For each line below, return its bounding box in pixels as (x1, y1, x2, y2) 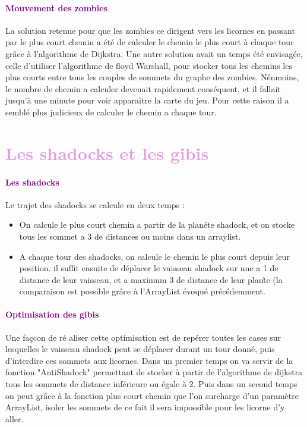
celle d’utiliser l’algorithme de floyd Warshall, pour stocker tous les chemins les (5, 59, 292, 71)
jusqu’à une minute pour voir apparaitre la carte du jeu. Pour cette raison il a (5, 94, 289, 106)
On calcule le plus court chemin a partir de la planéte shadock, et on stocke (19, 218, 295, 231)
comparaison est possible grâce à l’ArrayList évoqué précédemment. (19, 285, 265, 297)
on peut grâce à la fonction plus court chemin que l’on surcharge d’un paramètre (5, 389, 299, 401)
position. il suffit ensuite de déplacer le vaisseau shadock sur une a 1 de (19, 262, 278, 274)
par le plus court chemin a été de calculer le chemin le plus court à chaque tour (5, 36, 294, 48)
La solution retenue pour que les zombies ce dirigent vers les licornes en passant (5, 24, 295, 36)
